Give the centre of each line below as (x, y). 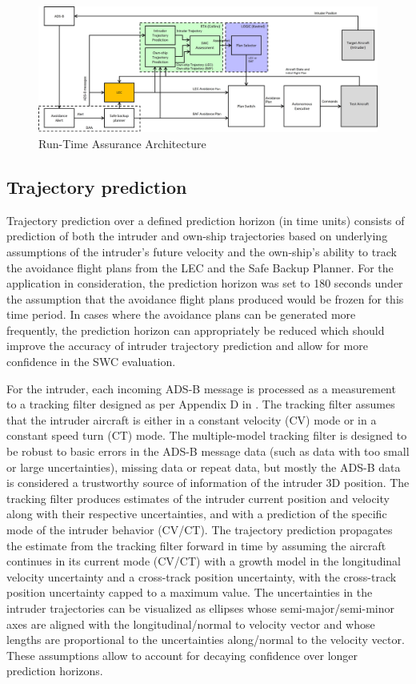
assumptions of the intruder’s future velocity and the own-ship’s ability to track (202, 251)
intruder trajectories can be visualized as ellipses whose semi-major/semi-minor (200, 608)
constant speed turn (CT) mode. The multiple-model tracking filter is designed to (207, 435)
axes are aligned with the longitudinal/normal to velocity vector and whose (191, 624)
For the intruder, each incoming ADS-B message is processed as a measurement (201, 388)
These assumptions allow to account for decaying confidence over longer (182, 655)
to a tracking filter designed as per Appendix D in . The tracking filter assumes (201, 404)
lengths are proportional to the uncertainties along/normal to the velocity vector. (206, 640)
